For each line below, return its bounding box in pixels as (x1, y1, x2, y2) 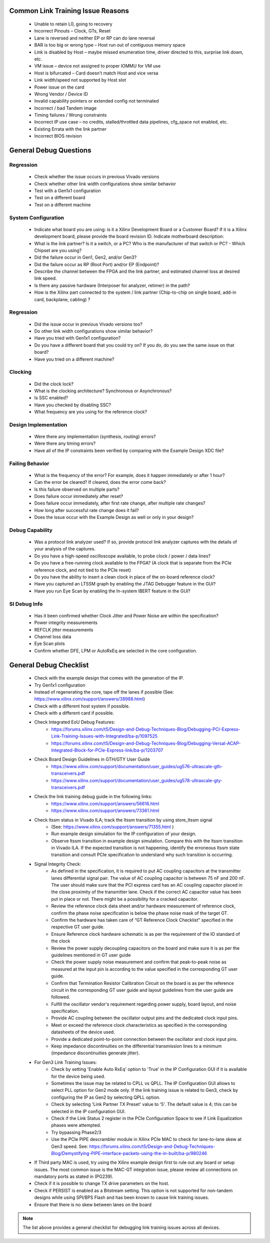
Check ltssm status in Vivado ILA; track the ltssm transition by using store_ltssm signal (34, 817, 212, 823)
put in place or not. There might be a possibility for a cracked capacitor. (51, 896, 198, 902)
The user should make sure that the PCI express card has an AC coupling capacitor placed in (51, 882, 242, 888)
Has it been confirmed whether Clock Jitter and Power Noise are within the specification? (34, 612, 218, 618)
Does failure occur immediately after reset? (34, 493, 123, 499)
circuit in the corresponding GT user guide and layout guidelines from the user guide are (51, 987, 233, 993)
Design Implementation (9, 421, 67, 428)
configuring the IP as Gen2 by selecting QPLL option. (51, 1094, 160, 1100)
